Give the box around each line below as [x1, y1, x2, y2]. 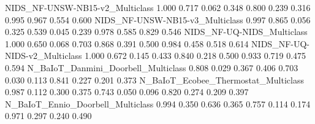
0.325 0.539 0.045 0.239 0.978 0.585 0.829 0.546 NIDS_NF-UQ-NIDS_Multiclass [5, 25, 308, 38]
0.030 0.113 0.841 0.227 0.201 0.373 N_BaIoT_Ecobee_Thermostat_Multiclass [5, 73, 304, 86]
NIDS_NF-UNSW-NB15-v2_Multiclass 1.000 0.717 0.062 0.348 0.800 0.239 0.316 [5, 1, 311, 14]
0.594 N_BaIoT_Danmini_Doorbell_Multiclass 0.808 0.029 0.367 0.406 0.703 [5, 61, 298, 74]
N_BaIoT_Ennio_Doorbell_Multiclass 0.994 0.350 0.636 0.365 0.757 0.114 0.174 [5, 97, 311, 110]
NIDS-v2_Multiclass [5, 49, 82, 62]
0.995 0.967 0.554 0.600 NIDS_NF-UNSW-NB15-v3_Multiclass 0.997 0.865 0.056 [5, 13, 311, 26]
